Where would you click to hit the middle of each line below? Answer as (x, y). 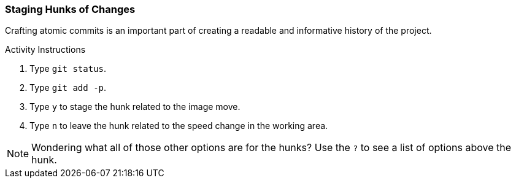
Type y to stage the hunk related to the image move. (135, 107)
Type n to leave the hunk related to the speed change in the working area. (179, 126)
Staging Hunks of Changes (70, 9)
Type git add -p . (68, 88)
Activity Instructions (45, 50)
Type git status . (68, 69)
